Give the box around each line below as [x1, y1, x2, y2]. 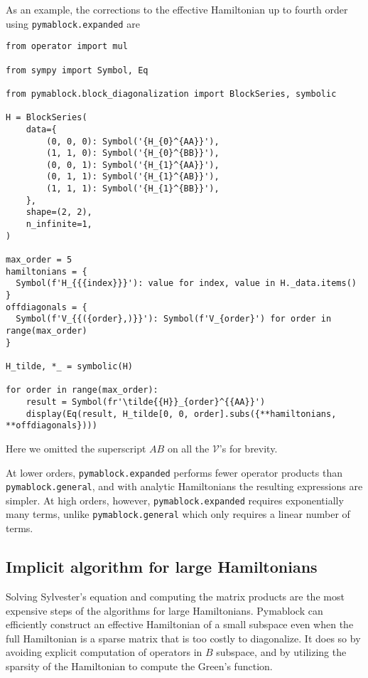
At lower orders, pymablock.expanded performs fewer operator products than [6, 465, 343, 480]
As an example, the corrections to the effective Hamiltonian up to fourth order [6, 2, 348, 16]
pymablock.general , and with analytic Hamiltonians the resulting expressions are [6, 479, 363, 494]
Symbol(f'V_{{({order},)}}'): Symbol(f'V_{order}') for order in [16, 314, 332, 324]
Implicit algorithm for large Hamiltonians [6, 556, 318, 578]
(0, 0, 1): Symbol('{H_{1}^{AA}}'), [46, 159, 220, 170]
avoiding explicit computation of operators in [6, 645, 202, 660]
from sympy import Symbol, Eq [6, 65, 148, 75]
